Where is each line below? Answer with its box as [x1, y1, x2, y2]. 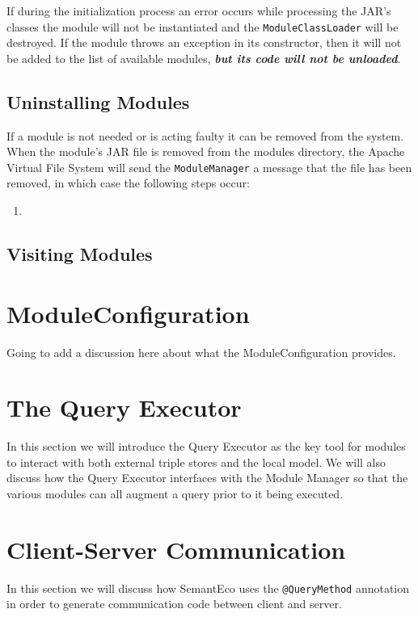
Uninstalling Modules [6, 89, 190, 114]
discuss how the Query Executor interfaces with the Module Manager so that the [6, 469, 408, 486]
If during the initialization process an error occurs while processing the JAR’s [6, 2, 391, 19]
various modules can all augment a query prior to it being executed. [6, 485, 344, 502]
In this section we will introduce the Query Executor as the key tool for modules [6, 438, 406, 455]
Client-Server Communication [6, 532, 346, 565]
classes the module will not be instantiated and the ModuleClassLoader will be [6, 18, 399, 35]
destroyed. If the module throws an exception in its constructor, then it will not [6, 34, 402, 51]
